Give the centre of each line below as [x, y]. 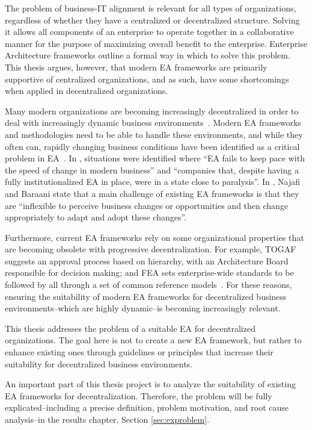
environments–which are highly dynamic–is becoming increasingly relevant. [143, 308]
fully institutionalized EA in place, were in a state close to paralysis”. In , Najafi [153, 182]
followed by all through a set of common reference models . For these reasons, [148, 285]
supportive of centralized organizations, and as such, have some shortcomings [147, 79]
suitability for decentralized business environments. [99, 363]
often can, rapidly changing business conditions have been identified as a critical [152, 146]
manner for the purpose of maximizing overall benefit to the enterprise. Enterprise [156, 43]
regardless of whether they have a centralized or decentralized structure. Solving [152, 20]
